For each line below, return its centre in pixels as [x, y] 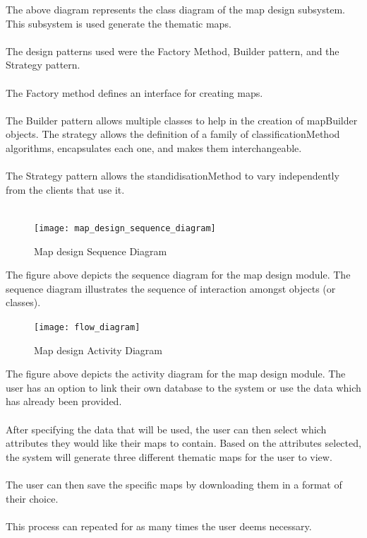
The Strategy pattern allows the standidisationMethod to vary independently [173, 176]
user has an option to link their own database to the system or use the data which [183, 387]
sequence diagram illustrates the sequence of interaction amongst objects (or [171, 288]
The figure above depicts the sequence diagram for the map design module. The [178, 275]
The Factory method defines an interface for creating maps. [134, 92]
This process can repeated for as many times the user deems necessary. [159, 526]
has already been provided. [64, 401]
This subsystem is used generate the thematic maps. [119, 23]
